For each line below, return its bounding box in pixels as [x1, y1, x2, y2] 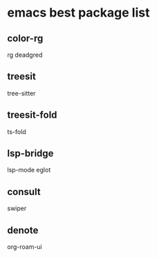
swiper [7, 204, 27, 212]
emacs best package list [7, 5, 150, 21]
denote [7, 224, 39, 236]
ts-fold [7, 127, 26, 136]
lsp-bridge [7, 147, 54, 160]
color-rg [7, 33, 44, 44]
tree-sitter [7, 89, 36, 98]
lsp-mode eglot [7, 166, 51, 174]
